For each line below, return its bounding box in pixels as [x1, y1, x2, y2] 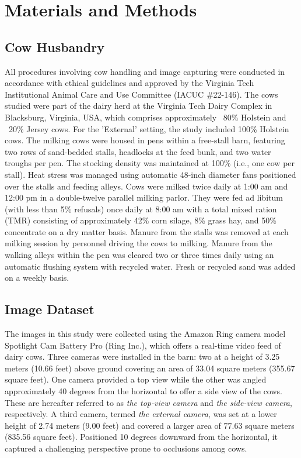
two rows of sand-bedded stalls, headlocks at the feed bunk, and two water [5, 145, 271, 157]
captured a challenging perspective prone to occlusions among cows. [5, 442, 247, 454]
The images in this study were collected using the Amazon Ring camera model [5, 328, 286, 340]
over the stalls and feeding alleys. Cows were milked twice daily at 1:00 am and [5, 180, 288, 192]
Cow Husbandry [5, 37, 104, 56]
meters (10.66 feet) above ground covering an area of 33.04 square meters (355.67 [5, 361, 295, 374]
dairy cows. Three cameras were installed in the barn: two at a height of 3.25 [5, 350, 280, 363]
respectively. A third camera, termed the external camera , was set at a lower [5, 408, 277, 420]
